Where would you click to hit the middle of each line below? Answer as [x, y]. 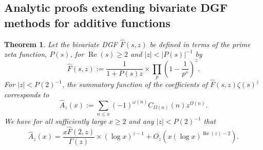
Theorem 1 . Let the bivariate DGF [61, 44]
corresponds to [27, 94]
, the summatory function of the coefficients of [135, 84]
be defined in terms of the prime [200, 44]
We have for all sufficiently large [55, 121]
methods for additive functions [87, 22]
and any [141, 121]
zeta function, [26, 54]
